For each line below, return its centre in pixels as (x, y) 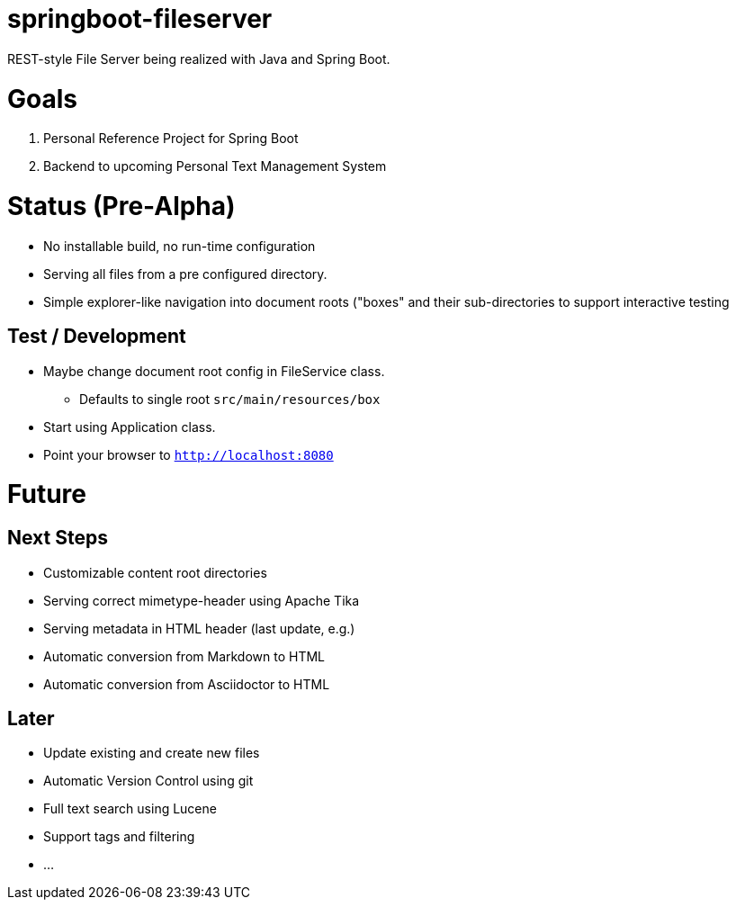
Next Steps (58, 538)
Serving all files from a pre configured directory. (185, 274)
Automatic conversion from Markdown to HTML (184, 656)
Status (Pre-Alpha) (121, 206)
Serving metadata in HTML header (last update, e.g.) (199, 628)
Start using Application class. (130, 427)
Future (47, 494)
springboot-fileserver (140, 19)
